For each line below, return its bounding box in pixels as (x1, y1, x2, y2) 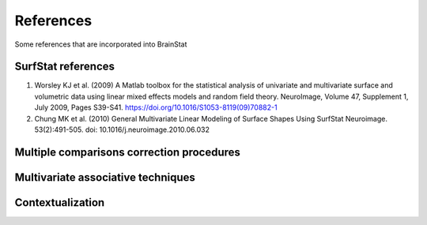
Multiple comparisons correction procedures (14, 145, 241, 159)
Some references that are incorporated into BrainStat (14, 39, 187, 49)
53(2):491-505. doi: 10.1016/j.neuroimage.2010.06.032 (34, 125, 210, 134)
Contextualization (14, 196, 105, 209)
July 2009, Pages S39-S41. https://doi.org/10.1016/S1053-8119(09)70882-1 (34, 103, 278, 112)
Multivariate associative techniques (14, 171, 195, 184)
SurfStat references (14, 60, 115, 73)
